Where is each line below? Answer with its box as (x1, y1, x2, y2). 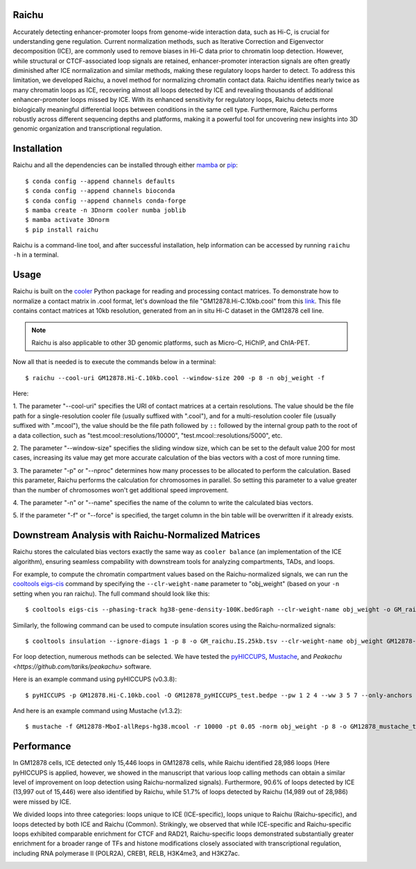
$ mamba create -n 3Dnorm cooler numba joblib (25, 206, 187, 214)
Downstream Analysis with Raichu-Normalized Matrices (12, 529, 261, 541)
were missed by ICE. (12, 798, 72, 806)
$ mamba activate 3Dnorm (25, 216, 110, 224)
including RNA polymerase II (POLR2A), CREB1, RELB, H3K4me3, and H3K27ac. (12, 849, 240, 857)
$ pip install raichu (25, 225, 98, 234)
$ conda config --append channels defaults (25, 177, 175, 185)
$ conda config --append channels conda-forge (25, 196, 187, 205)
